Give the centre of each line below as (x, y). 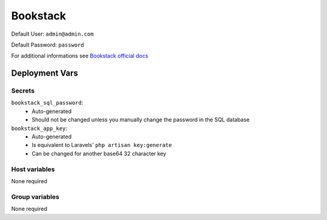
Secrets (23, 91)
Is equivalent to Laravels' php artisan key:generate (102, 145)
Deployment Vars (45, 73)
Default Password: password (48, 45)
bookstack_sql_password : (47, 103)
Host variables (33, 169)
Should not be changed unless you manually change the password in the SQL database (141, 120)
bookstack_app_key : (39, 128)
